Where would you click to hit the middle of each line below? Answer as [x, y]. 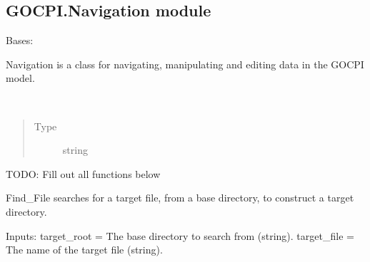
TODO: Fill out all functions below [83, 173]
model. [20, 78]
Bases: [20, 40]
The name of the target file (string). [84, 250]
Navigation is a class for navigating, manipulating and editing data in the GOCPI [185, 64]
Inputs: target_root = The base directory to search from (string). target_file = [180, 235]
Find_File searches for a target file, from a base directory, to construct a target [180, 198]
